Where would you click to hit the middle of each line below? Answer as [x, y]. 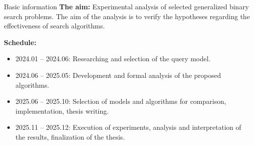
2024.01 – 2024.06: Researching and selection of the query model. [113, 59]
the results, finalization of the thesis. [70, 136]
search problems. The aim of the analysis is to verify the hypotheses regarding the [127, 16]
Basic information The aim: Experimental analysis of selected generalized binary [127, 6]
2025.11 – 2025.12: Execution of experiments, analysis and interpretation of [128, 127]
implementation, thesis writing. [62, 110]
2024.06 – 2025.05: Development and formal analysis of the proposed [118, 75]
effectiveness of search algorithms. [55, 26]
